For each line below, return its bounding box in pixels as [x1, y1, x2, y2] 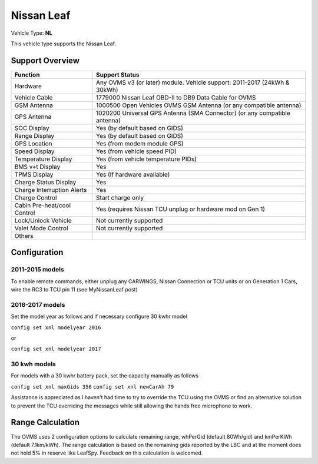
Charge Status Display [14, 178, 77, 186]
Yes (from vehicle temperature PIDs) [96, 155, 197, 163]
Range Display [14, 131, 55, 140]
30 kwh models [11, 360, 56, 368]
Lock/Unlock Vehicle [14, 216, 72, 224]
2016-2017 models [11, 300, 65, 309]
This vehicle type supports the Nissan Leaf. [11, 40, 117, 47]
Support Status [96, 71, 140, 79]
